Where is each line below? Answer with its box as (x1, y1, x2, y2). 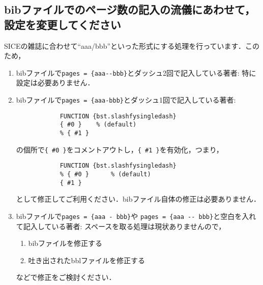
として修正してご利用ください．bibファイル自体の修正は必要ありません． (16, 194, 260, 204)
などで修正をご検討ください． (16, 272, 116, 282)
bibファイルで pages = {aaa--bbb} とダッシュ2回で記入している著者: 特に (16, 67, 256, 78)
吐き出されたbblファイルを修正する (28, 255, 145, 265)
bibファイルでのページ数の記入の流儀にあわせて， (4, 2, 255, 17)
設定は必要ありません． (16, 77, 95, 88)
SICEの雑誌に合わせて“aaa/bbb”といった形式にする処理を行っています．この (4, 40, 259, 51)
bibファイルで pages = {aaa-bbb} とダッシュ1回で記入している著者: (16, 94, 236, 105)
